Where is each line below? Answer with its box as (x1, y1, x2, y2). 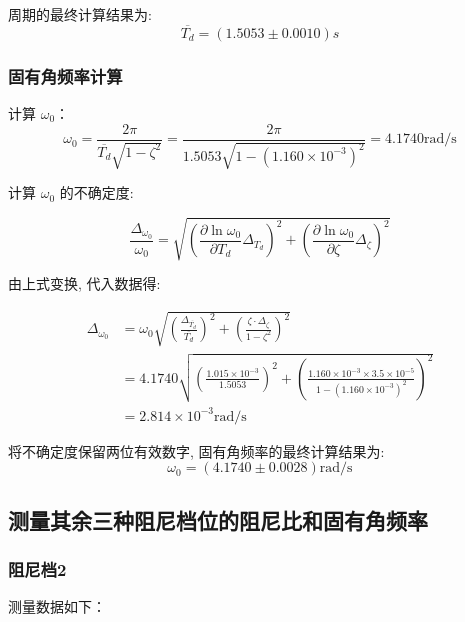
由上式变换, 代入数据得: (8, 273, 161, 294)
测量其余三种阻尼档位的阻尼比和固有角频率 (8, 504, 428, 535)
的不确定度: (59, 182, 134, 203)
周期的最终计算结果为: (8, 4, 152, 24)
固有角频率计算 (8, 63, 123, 88)
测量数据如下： (8, 596, 106, 617)
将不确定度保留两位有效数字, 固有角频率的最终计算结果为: (8, 440, 385, 461)
